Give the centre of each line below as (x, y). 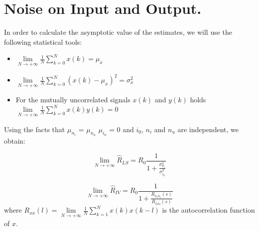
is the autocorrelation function (208, 210)
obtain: (15, 141)
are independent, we (208, 129)
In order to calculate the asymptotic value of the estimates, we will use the (118, 32)
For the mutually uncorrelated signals (73, 100)
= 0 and (121, 129)
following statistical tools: (43, 41)
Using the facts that (35, 129)
